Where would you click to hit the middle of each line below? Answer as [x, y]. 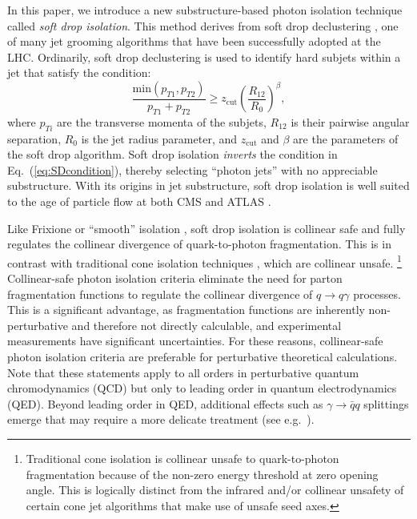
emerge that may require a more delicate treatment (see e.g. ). [161, 419]
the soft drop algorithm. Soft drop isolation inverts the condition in [172, 154]
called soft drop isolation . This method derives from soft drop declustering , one [203, 25]
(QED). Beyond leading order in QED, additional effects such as [165, 403]
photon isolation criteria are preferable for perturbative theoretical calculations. [202, 356]
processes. [377, 294]
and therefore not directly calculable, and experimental [206, 325]
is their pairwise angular [350, 121]
